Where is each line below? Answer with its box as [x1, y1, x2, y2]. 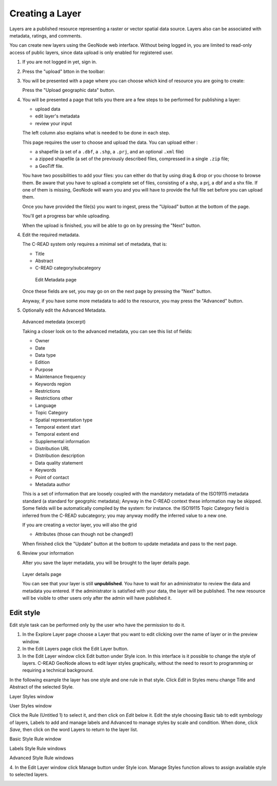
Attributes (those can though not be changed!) [35, 531, 133, 538]
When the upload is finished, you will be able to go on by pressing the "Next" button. [22, 222, 201, 228]
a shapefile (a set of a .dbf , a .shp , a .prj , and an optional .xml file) [35, 149, 184, 155]
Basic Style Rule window [9, 736, 62, 742]
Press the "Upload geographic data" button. [22, 87, 115, 93]
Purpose [35, 366, 53, 372]
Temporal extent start [35, 424, 81, 430]
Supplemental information [35, 438, 90, 444]
